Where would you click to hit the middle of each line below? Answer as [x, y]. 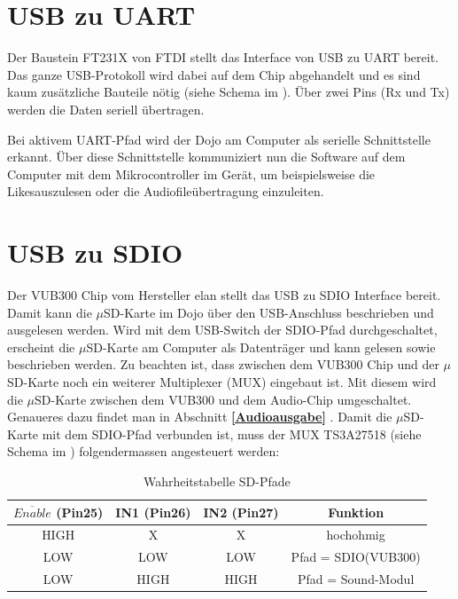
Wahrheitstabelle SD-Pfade [217, 481]
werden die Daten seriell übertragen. [106, 109]
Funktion [356, 512]
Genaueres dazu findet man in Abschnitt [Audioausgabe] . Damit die [200, 417]
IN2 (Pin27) [241, 512]
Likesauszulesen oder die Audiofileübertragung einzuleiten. [166, 191]
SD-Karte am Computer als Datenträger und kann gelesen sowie [261, 347]
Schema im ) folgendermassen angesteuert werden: [144, 451]
